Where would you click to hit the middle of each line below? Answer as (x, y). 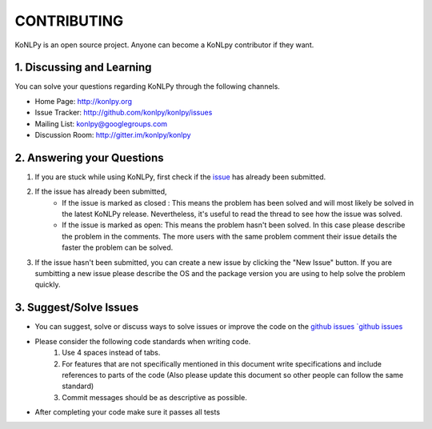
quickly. (48, 285)
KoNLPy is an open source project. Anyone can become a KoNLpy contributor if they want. (164, 45)
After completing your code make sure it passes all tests (127, 412)
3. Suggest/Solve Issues (77, 308)
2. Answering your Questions (89, 157)
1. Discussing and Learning (83, 68)
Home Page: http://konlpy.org (83, 101)
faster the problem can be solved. (118, 247)
